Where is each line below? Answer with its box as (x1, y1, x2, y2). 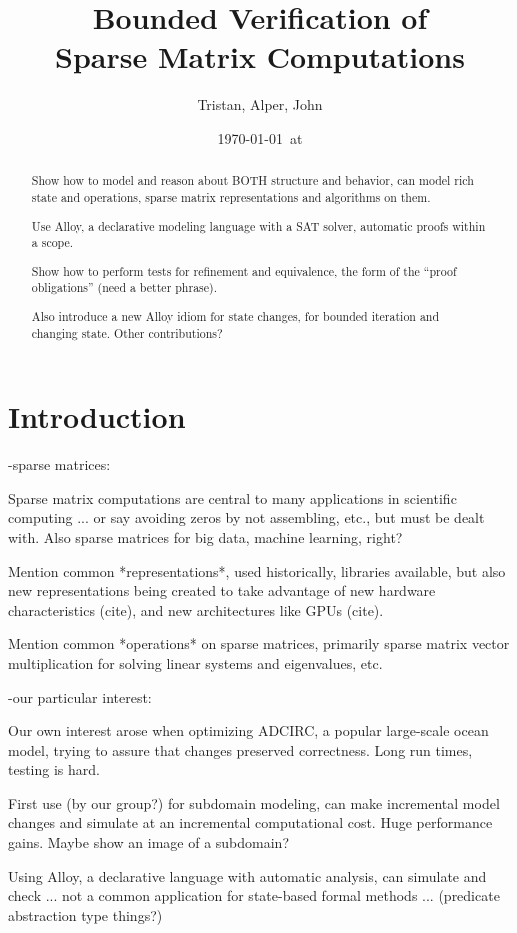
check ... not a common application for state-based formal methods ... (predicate (8, 885, 500, 906)
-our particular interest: (8, 686, 152, 707)
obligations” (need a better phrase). (31, 279, 217, 296)
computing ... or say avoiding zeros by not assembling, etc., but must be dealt (8, 507, 485, 528)
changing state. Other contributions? (31, 324, 223, 341)
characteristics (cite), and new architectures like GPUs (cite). (8, 599, 384, 620)
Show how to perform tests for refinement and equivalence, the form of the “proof (31, 262, 457, 279)
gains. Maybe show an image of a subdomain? (8, 832, 290, 853)
